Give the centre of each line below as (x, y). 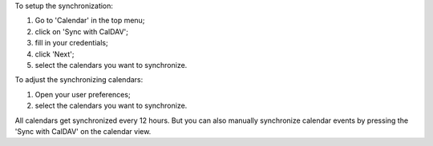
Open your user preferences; (83, 94)
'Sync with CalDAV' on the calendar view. (83, 131)
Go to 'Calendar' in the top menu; (90, 21)
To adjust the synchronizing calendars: (79, 80)
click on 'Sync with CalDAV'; (81, 31)
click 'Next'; (55, 54)
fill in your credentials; (71, 43)
